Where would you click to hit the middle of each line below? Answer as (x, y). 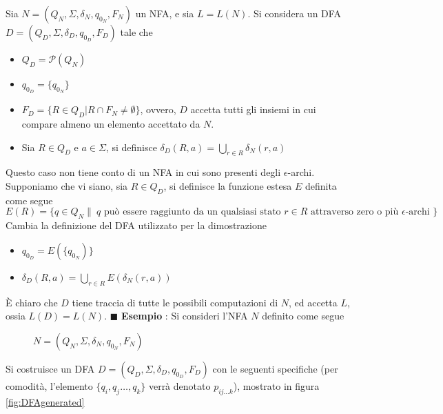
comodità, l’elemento (49, 385)
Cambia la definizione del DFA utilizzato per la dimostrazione (136, 225)
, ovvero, (158, 109)
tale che (136, 32)
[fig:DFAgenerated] (45, 401)
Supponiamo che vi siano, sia (67, 185)
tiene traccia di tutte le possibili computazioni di (175, 302)
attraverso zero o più (354, 212)
